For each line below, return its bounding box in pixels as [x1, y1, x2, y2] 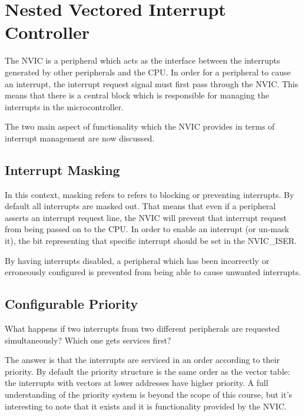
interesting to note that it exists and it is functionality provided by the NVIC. [5, 400, 287, 412]
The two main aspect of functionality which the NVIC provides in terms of [5, 120, 275, 133]
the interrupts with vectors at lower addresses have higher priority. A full [5, 377, 268, 389]
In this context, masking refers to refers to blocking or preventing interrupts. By [5, 188, 294, 200]
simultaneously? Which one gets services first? [5, 334, 171, 346]
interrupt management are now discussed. [5, 131, 155, 144]
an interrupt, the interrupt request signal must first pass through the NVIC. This [5, 77, 299, 90]
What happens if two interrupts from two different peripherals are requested [5, 322, 280, 335]
